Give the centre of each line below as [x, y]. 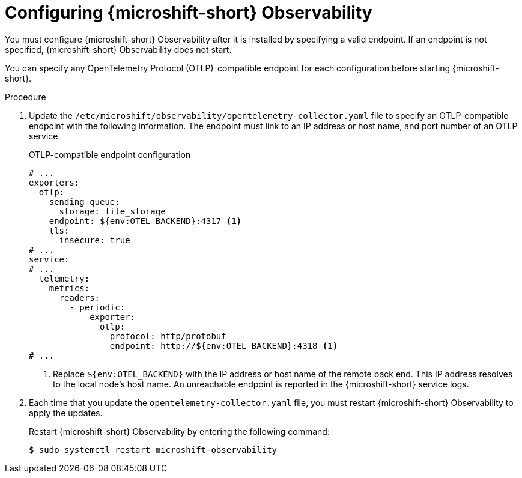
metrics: [69, 288]
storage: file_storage [112, 211]
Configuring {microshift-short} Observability [189, 13]
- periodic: [97, 307]
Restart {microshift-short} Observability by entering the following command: [179, 431]
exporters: [54, 182]
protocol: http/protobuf [168, 336]
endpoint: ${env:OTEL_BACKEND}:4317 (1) [145, 221]
